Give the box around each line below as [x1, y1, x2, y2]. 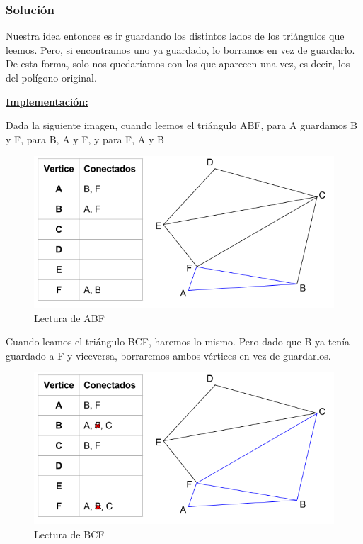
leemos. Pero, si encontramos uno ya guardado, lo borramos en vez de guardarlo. [6, 42, 355, 57]
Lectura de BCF [34, 526, 105, 541]
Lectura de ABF [34, 310, 105, 325]
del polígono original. [6, 70, 97, 84]
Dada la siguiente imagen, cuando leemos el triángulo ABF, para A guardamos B [6, 118, 357, 133]
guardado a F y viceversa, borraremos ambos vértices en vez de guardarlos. [6, 348, 331, 362]
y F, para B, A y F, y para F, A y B [6, 131, 164, 146]
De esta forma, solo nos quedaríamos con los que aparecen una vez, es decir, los [6, 56, 350, 71]
